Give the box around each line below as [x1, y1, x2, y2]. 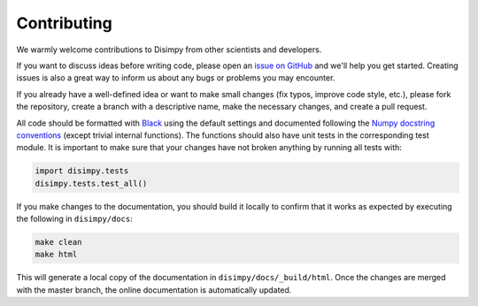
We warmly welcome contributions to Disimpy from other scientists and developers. [16, 44, 322, 55]
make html [35, 249, 78, 260]
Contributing [16, 13, 112, 33]
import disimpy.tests [35, 166, 129, 176]
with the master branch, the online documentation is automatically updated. [16, 284, 292, 295]
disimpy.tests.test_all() [35, 178, 148, 188]
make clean [35, 237, 82, 248]
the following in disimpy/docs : [16, 213, 133, 225]
